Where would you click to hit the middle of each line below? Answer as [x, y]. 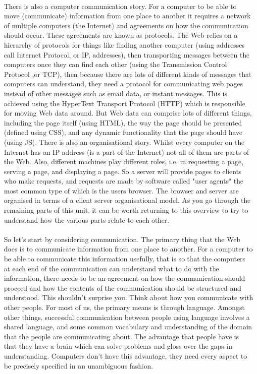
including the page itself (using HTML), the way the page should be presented [123, 122]
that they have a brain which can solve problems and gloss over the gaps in [118, 346]
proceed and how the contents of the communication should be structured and [123, 287]
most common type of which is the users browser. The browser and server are [122, 190]
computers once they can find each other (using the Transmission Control [116, 64]
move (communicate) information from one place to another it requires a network [128, 16]
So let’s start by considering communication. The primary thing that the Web [122, 239]
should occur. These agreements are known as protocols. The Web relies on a [121, 35]
